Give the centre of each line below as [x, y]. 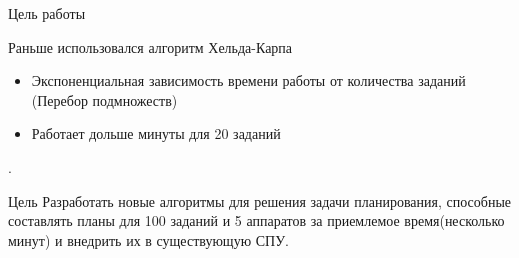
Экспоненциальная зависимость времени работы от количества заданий [248, 80]
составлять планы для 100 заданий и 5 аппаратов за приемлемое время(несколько [256, 220]
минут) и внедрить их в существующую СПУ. [149, 239]
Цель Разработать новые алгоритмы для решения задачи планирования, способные [260, 200]
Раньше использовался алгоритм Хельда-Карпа [150, 46]
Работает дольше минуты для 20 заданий [156, 133]
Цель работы [47, 13]
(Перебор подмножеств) [104, 99]
